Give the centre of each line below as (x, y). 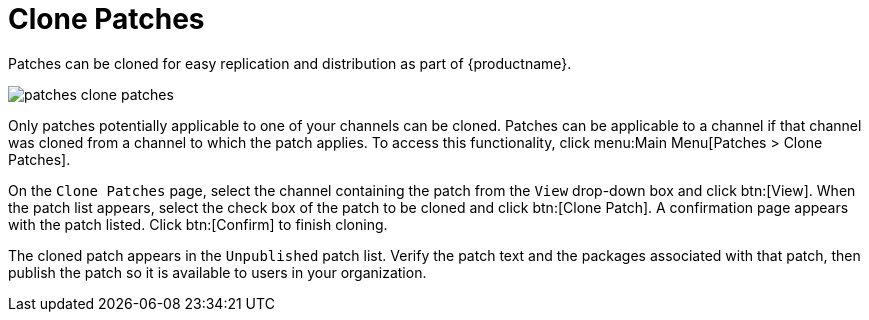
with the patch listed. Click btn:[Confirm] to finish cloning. (198, 224)
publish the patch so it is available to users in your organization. (217, 272)
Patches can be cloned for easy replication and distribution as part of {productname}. (290, 63)
